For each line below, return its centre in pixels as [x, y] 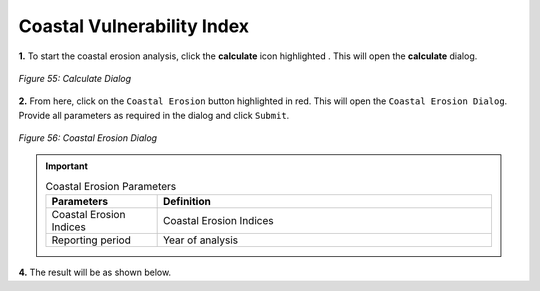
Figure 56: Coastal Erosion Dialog [88, 138]
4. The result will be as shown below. [95, 272]
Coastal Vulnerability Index [134, 26]
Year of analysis [200, 240]
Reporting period [91, 240]
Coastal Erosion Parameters [111, 187]
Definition [187, 202]
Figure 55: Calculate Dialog [75, 78]
